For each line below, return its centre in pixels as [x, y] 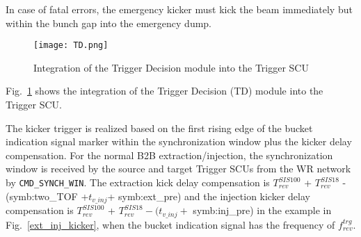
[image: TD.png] [71, 46]
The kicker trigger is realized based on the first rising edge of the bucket [159, 128]
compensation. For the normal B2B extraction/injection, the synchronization [169, 155]
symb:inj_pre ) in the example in [262, 210]
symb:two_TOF [43, 196]
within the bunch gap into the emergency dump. [109, 23]
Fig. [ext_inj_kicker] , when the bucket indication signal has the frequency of [170, 224]
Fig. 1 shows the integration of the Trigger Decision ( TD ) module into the [165, 91]
